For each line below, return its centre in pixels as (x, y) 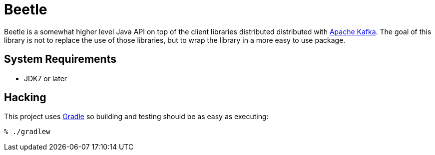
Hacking (25, 98)
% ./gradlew (27, 132)
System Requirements (60, 59)
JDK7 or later (46, 78)
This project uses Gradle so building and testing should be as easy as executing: (136, 117)
